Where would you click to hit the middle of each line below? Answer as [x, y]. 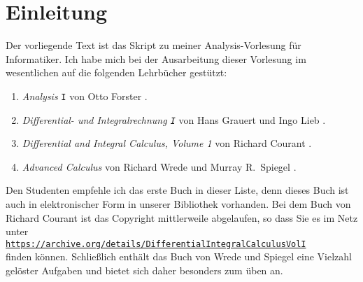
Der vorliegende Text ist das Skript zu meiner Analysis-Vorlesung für [154, 45]
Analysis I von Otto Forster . [85, 96]
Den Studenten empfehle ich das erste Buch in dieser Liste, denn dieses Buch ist [177, 190]
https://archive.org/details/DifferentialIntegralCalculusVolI [156, 244]
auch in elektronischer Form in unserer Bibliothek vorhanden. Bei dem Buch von [178, 204]
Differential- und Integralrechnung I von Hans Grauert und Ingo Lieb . [174, 119]
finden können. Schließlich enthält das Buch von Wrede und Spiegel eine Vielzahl [179, 256]
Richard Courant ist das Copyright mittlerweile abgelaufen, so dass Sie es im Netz [182, 217]
